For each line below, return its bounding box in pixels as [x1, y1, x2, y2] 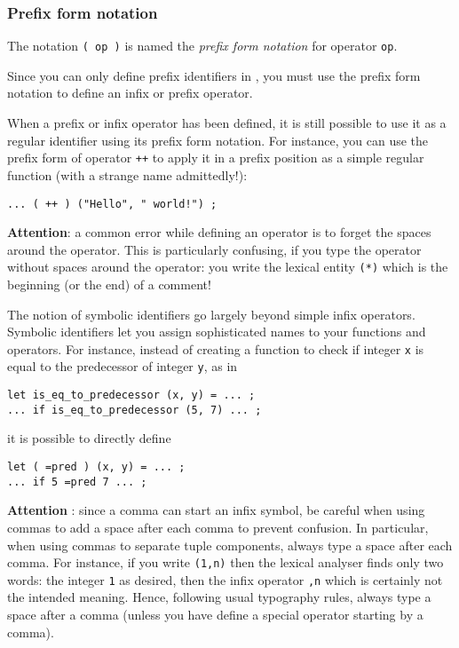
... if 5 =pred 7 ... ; [7, 475, 147, 488]
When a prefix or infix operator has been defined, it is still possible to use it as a [7, 114, 447, 132]
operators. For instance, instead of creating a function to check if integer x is [7, 339, 424, 358]
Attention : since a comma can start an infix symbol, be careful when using [7, 501, 425, 519]
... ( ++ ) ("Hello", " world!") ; [7, 197, 218, 210]
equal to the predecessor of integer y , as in [7, 357, 238, 375]
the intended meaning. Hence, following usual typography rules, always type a [7, 588, 431, 606]
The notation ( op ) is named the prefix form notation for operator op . [7, 36, 398, 55]
